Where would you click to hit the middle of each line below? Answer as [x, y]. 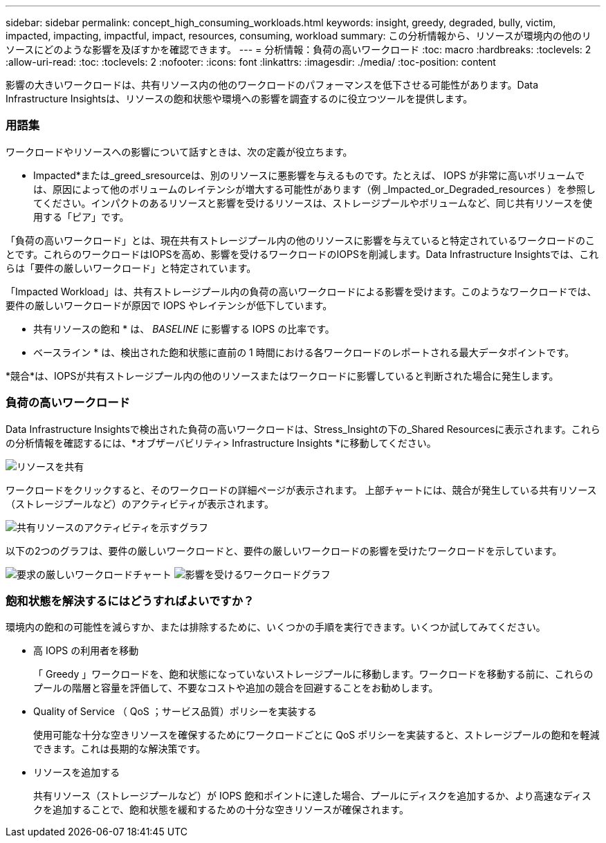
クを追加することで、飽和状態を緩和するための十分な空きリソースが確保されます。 [221, 810]
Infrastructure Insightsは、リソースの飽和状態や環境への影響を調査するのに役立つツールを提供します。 [239, 99]
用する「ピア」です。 [81, 216]
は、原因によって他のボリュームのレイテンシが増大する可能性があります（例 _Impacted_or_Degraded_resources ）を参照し [315, 189]
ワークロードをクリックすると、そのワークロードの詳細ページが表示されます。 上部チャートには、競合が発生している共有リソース [301, 490]
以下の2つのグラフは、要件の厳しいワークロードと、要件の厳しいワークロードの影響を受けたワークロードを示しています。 [284, 550]
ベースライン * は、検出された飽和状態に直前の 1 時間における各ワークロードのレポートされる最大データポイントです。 [304, 352]
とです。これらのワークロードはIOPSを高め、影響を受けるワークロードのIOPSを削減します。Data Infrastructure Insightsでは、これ [302, 254]
